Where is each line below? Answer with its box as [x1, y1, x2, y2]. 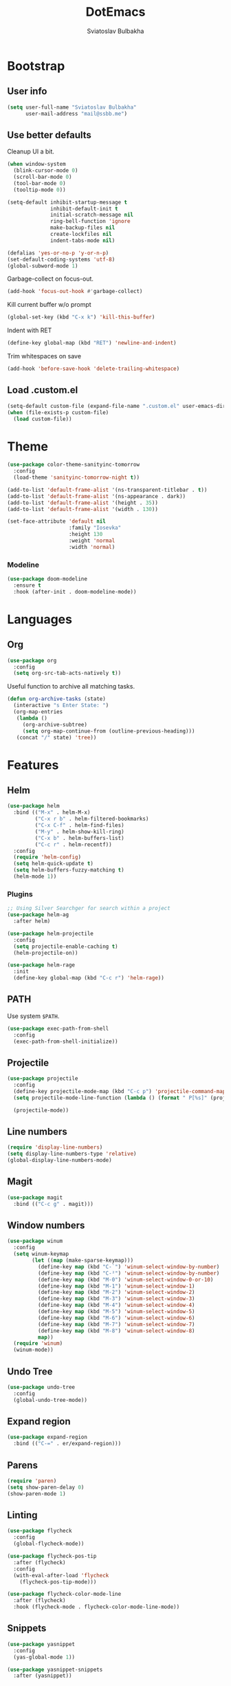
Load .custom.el [7, 385, 78, 396]
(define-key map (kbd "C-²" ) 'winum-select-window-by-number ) [37, 1270, 220, 1277]
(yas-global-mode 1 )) [13, 1654, 76, 1661]
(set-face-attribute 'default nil [7, 518, 107, 525]
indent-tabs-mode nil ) [50, 237, 115, 244]
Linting [7, 1509, 38, 1521]
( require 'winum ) [13, 1340, 63, 1347]
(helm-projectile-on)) [13, 949, 78, 956]
